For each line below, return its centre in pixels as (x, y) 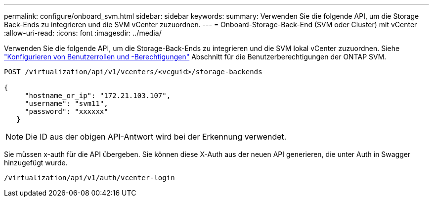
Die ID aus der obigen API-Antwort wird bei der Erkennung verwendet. (156, 137)
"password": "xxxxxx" (66, 111)
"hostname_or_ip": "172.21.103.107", (98, 96)
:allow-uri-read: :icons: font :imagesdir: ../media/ (83, 33)
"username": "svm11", (66, 103)
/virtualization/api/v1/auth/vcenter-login (89, 178)
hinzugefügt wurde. (36, 163)
